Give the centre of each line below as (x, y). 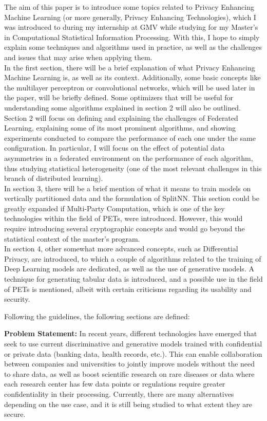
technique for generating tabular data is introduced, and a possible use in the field (133, 279)
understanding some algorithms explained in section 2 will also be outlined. (122, 107)
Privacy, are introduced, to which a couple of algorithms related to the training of (133, 258)
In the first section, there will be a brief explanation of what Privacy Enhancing (130, 67)
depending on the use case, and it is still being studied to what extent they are (128, 404)
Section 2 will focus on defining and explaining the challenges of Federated (121, 117)
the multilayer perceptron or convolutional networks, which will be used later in (130, 87)
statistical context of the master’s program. (72, 238)
